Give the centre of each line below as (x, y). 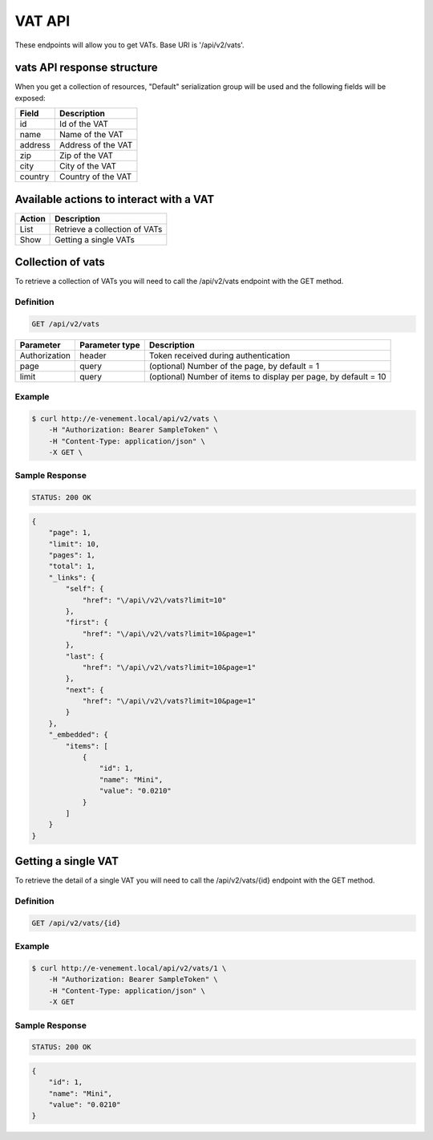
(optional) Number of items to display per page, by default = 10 (267, 376)
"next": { (85, 690)
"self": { (85, 589)
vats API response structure (86, 68)
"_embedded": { (78, 735)
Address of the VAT (96, 145)
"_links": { (72, 577)
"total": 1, (72, 566)
